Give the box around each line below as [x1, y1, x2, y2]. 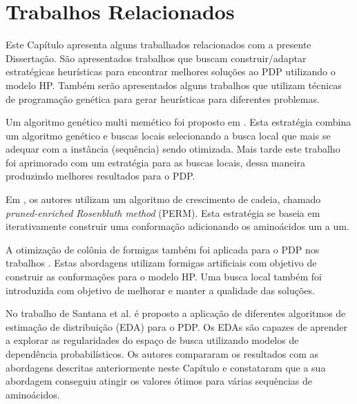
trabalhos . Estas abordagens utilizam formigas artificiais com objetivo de [6, 256, 317, 270]
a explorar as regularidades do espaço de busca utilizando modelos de [6, 333, 299, 347]
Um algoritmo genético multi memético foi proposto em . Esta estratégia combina [6, 115, 351, 129]
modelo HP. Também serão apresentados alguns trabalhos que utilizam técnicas [6, 77, 342, 92]
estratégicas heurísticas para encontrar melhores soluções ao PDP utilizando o [6, 64, 336, 79]
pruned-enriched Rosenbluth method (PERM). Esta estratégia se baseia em [6, 205, 320, 220]
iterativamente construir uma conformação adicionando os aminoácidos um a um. [6, 219, 349, 233]
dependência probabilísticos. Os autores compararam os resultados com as [6, 347, 319, 360]
